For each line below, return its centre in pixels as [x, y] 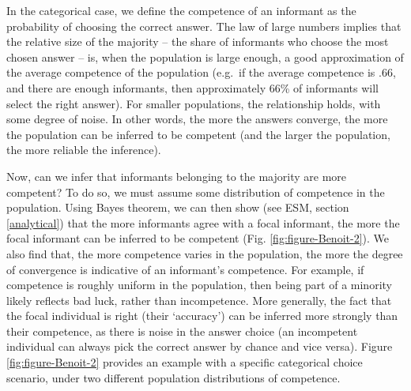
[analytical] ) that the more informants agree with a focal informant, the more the [203, 222]
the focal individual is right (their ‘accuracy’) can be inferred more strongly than [202, 316]
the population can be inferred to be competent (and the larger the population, [198, 134]
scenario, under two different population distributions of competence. [173, 377]
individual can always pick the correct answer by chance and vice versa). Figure [200, 346]
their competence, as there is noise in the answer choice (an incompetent [182, 331]
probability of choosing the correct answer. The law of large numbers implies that [204, 26]
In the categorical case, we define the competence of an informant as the [181, 10]
